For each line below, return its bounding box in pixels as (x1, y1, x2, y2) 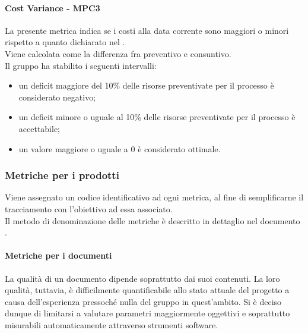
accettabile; (18, 122, 61, 134)
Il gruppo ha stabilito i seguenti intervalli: (5, 59, 157, 71)
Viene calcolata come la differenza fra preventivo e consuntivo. (5, 47, 231, 59)
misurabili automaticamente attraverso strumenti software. (5, 318, 218, 331)
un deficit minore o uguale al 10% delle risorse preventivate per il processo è (18, 111, 296, 123)
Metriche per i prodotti (5, 168, 119, 183)
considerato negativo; (18, 90, 96, 103)
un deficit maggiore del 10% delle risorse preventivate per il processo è (18, 79, 274, 92)
